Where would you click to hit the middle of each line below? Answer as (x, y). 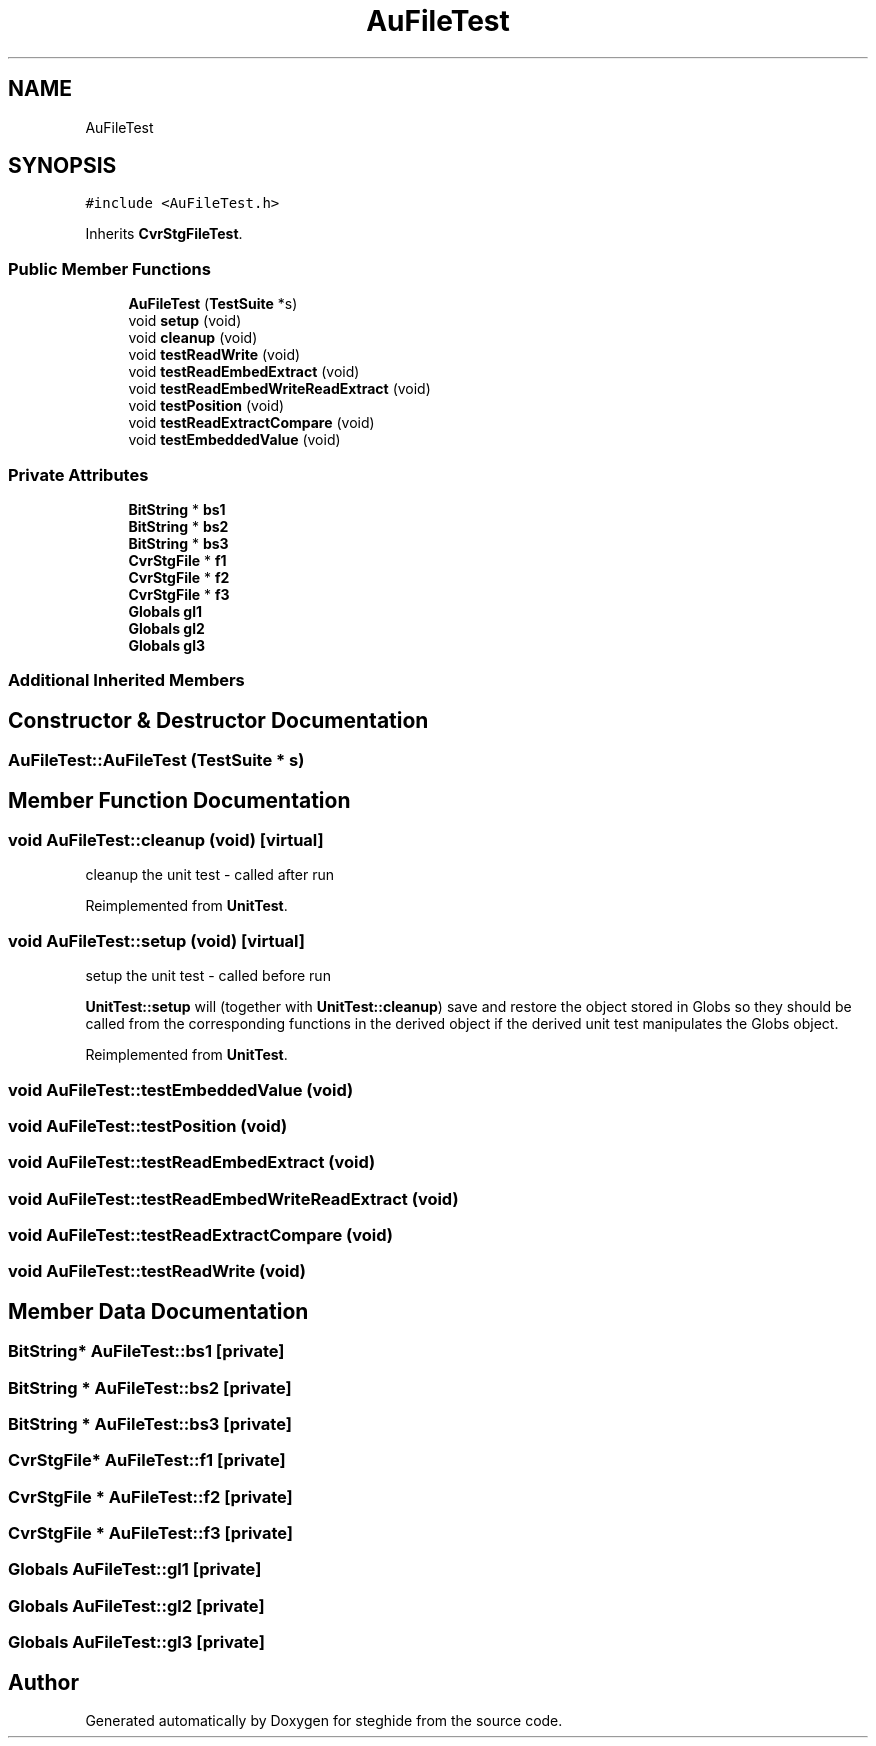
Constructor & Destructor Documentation (218, 720)
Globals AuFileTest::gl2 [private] (136, 1605)
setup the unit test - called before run (208, 976)
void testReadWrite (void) (214, 355)
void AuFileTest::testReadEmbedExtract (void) (192, 1162)
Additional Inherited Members (126, 680)
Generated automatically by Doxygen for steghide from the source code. (324, 1721)
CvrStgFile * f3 (179, 594)
